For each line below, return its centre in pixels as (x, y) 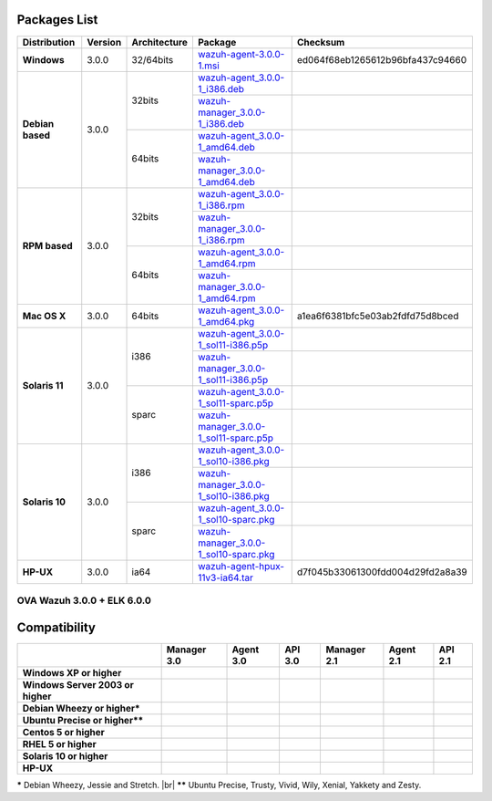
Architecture (160, 42)
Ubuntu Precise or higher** (83, 720)
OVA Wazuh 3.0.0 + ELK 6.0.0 (84, 600)
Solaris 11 (43, 386)
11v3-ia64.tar (225, 577)
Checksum (321, 42)
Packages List (57, 20)
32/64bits (153, 59)
